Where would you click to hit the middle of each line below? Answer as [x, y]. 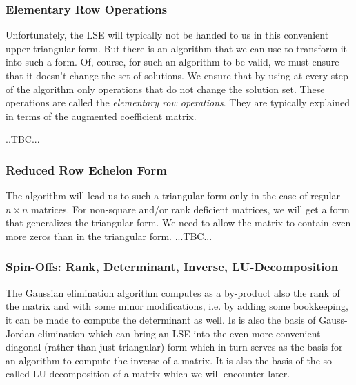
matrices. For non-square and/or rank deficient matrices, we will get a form [190, 209]
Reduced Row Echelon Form [86, 169]
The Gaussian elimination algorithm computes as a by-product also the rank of [173, 292]
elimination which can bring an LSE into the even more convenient [179, 333]
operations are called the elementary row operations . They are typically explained [178, 102]
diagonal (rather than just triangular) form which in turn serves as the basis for [174, 347]
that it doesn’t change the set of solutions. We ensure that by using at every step [177, 75]
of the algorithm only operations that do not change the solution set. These [165, 89]
